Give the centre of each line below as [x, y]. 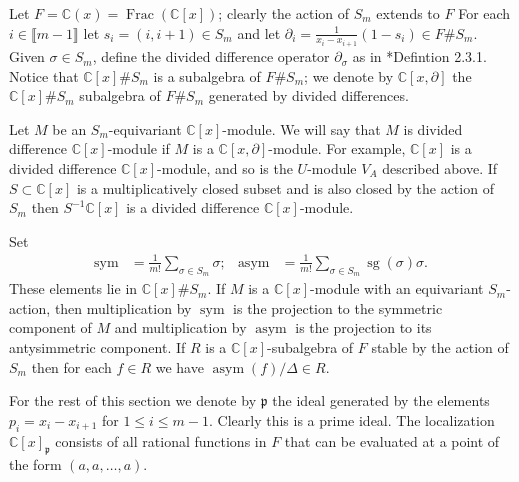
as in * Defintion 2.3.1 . [419, 56]
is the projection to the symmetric [338, 307]
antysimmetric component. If [97, 346]
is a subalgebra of [207, 75]
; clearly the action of [284, 13]
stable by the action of [440, 346]
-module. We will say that [301, 128]
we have [179, 366]
